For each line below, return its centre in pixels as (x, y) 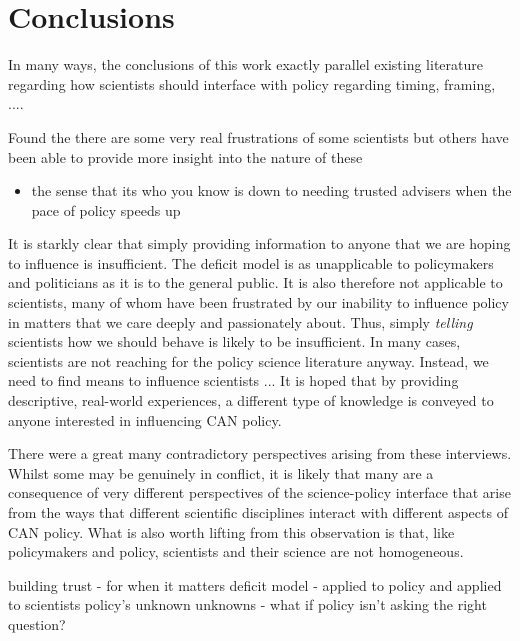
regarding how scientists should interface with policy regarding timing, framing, (252, 83)
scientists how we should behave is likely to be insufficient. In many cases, (234, 341)
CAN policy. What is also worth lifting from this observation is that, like (231, 531)
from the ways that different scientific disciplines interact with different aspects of (258, 512)
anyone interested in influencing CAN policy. (145, 419)
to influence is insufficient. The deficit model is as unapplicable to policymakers (251, 262)
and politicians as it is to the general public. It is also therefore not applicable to (255, 282)
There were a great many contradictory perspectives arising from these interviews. (260, 453)
